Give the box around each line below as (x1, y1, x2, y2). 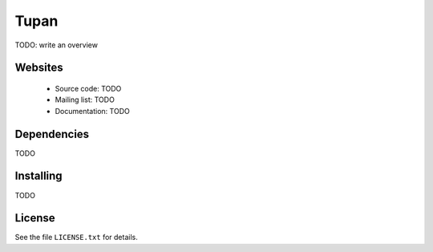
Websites (14, 61, 63, 75)
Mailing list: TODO (55, 95, 115, 104)
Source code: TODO (55, 83, 122, 93)
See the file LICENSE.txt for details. (14, 233, 138, 242)
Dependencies (14, 127, 90, 140)
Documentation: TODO (55, 106, 130, 116)
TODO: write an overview (14, 40, 98, 50)
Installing (14, 169, 63, 183)
